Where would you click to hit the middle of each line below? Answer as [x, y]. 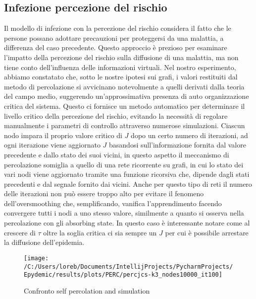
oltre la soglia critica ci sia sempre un [100, 232]
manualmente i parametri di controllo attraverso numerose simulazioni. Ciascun [125, 125]
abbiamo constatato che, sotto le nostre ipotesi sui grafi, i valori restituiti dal [121, 77]
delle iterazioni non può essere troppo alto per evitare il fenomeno [104, 193]
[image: [36, 258]
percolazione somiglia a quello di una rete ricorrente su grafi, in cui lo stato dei [124, 164]
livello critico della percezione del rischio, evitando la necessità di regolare [116, 115]
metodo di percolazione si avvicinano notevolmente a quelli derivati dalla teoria [124, 86]
